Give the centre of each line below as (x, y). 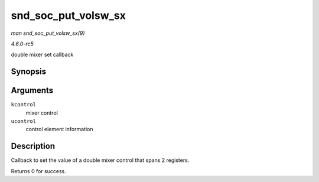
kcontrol (24, 105)
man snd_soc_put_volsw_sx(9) (48, 33)
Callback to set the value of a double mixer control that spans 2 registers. (100, 160)
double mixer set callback (42, 55)
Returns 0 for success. (38, 171)
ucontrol (24, 121)
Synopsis (29, 72)
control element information (60, 129)
